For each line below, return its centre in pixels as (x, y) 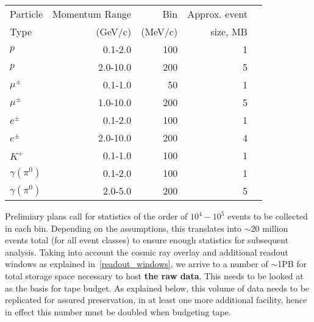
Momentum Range (92, 14)
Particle (27, 14)
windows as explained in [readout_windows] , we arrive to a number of (137, 264)
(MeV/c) (159, 31)
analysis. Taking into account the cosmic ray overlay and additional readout (147, 252)
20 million (269, 228)
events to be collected (268, 216)
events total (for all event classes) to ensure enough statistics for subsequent (147, 240)
